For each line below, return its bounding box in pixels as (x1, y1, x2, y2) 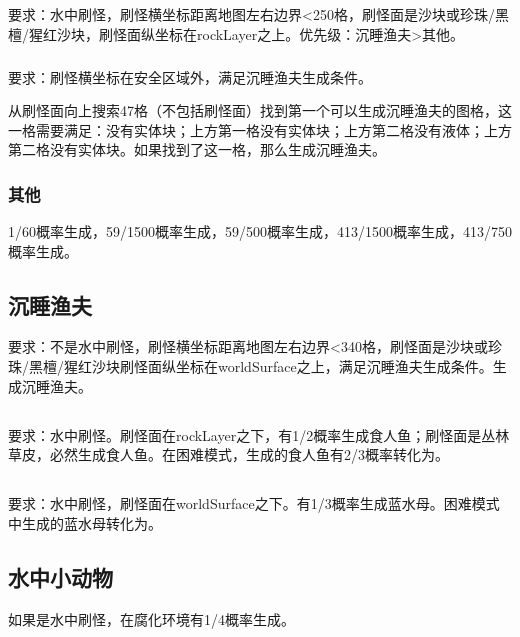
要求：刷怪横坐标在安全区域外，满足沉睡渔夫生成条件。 (8, 66, 372, 87)
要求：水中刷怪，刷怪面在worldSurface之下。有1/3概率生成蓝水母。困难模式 (8, 493, 500, 514)
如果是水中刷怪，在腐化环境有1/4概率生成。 (8, 608, 295, 629)
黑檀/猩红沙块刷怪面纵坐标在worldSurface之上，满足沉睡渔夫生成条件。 (28, 356, 493, 377)
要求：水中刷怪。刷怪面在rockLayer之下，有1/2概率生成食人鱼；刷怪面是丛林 (8, 424, 510, 445)
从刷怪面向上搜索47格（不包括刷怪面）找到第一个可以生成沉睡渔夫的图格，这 (8, 100, 512, 121)
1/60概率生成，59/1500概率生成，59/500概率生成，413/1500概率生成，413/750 (8, 221, 512, 242)
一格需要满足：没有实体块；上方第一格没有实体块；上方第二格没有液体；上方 (8, 119, 512, 140)
